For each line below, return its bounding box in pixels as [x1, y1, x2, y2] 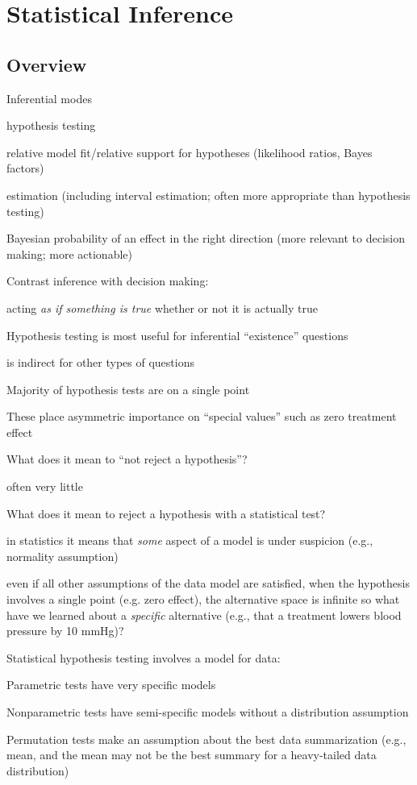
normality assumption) [6, 547, 119, 564]
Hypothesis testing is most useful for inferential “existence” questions [6, 326, 348, 343]
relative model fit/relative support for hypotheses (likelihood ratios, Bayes [6, 143, 373, 160]
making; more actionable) [6, 245, 132, 262]
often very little [6, 478, 83, 495]
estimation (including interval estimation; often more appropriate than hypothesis [6, 186, 411, 203]
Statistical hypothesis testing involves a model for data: [6, 649, 281, 666]
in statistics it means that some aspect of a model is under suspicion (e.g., [6, 532, 373, 549]
